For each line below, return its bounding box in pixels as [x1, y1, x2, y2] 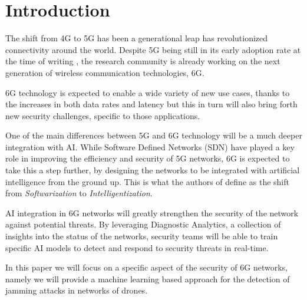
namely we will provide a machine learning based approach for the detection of [5, 272, 290, 285]
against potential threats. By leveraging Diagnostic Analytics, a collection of [5, 218, 281, 230]
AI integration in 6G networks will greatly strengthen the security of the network [5, 206, 299, 219]
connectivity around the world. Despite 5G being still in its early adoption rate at [5, 43, 301, 55]
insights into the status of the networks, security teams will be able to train [5, 230, 278, 242]
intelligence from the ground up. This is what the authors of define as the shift [5, 175, 289, 187]
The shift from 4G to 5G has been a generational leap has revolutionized [5, 32, 268, 44]
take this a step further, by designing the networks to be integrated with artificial [5, 164, 300, 176]
